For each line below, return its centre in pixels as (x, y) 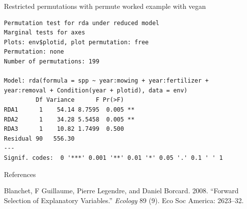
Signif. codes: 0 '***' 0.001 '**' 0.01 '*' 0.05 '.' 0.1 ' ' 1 (113, 158)
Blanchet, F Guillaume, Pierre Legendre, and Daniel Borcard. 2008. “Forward (121, 191)
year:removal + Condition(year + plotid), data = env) (96, 90)
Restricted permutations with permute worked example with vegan (105, 6)
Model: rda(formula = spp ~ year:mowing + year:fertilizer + (106, 81)
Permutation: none (34, 52)
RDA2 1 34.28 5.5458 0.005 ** (69, 119)
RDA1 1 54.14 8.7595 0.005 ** (69, 109)
